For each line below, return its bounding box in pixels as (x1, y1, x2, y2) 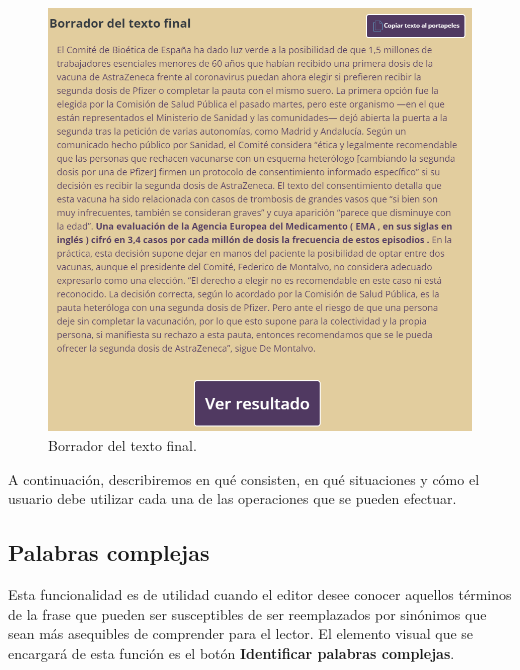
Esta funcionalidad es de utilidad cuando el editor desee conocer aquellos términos (8, 584, 512, 605)
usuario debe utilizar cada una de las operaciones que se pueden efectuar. (8, 488, 457, 509)
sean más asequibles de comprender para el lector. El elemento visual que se (8, 623, 474, 644)
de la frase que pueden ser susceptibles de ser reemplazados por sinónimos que (8, 603, 487, 624)
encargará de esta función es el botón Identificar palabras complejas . (8, 642, 455, 663)
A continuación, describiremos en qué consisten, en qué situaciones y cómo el (8, 468, 480, 489)
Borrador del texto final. (48, 435, 197, 456)
